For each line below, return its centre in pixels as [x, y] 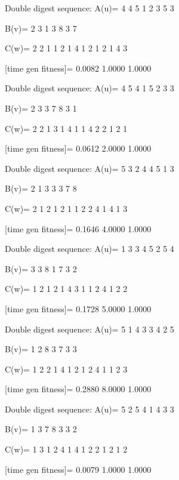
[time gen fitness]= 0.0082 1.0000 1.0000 [78, 68]
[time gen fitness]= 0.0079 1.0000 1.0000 [78, 469]
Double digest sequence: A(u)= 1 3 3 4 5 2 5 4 [89, 249]
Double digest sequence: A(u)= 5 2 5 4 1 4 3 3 [89, 409]
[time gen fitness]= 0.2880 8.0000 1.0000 [78, 389]
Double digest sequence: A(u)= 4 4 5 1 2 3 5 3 [89, 8]
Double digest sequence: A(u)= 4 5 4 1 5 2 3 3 [89, 88]
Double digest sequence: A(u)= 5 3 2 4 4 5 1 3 [89, 168]
